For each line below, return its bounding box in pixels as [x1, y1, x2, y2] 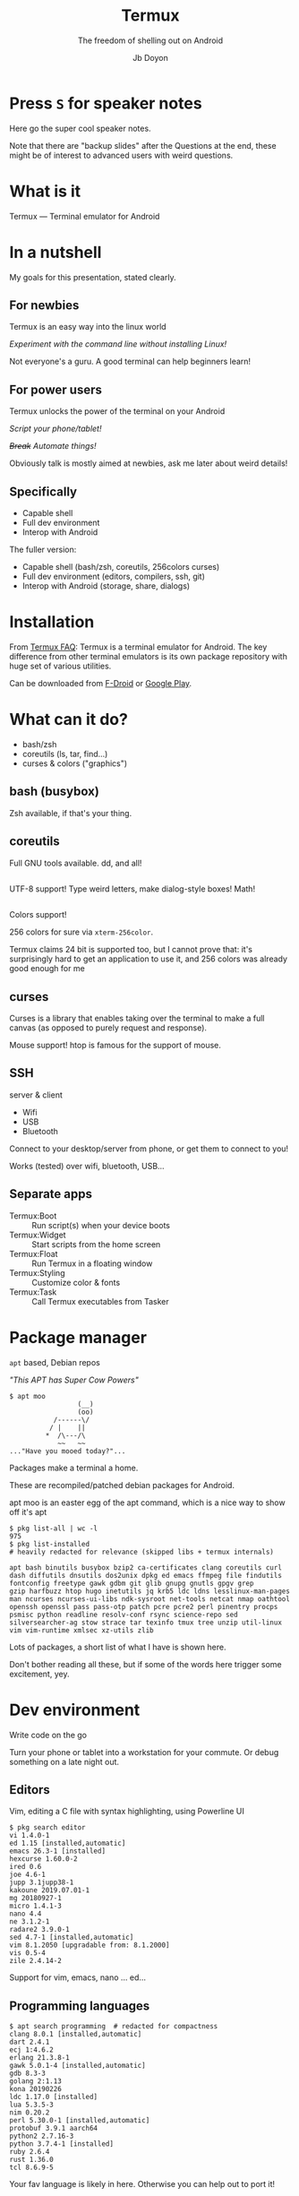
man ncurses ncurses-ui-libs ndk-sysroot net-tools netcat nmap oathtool [9, 1594, 291, 1604]
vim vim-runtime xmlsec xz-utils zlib [9, 1625, 154, 1635]
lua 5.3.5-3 [9, 2100, 54, 2110]
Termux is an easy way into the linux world [9, 322, 167, 332]
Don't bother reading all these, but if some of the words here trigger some [9, 1658, 282, 1669]
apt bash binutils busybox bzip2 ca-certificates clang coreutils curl [9, 1563, 282, 1572]
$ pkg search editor [9, 1823, 87, 1832]
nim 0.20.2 [9, 2108, 50, 2117]
